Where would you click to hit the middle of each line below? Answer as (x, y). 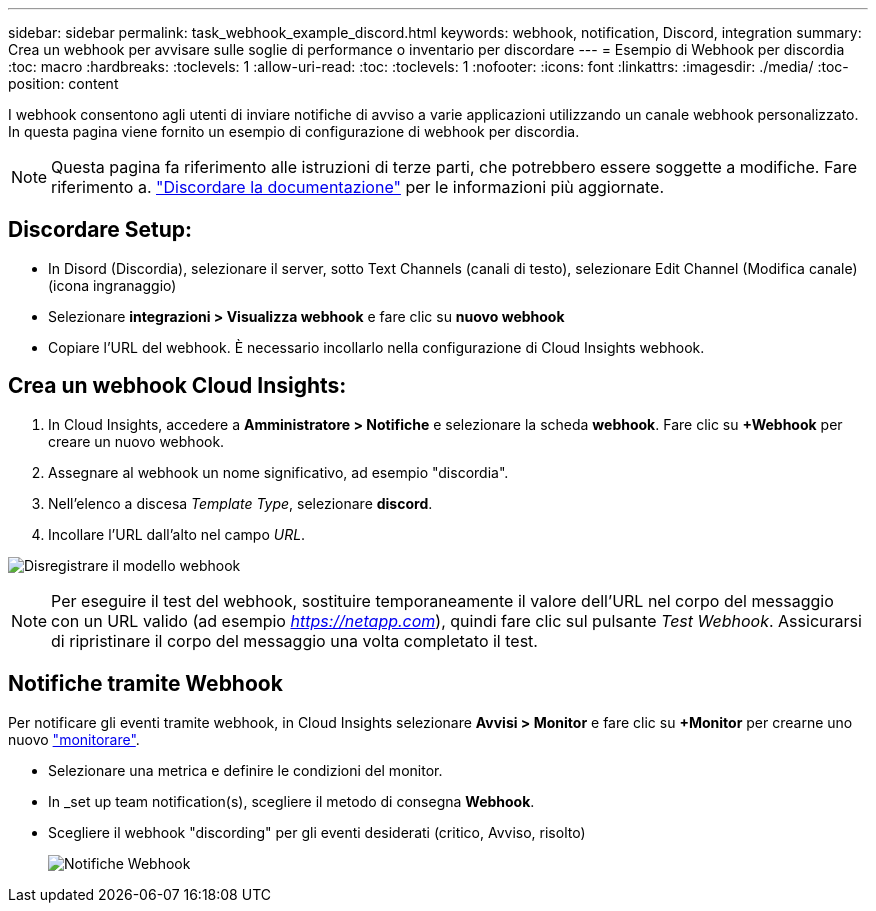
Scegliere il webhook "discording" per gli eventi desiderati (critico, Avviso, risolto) (317, 832)
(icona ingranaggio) (112, 285)
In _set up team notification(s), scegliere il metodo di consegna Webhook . (291, 801)
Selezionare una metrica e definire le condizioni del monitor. (245, 770)
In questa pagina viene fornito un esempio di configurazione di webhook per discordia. (294, 131)
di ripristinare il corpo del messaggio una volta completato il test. (294, 640)
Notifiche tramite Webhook (145, 684)
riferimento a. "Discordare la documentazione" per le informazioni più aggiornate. (358, 187)
